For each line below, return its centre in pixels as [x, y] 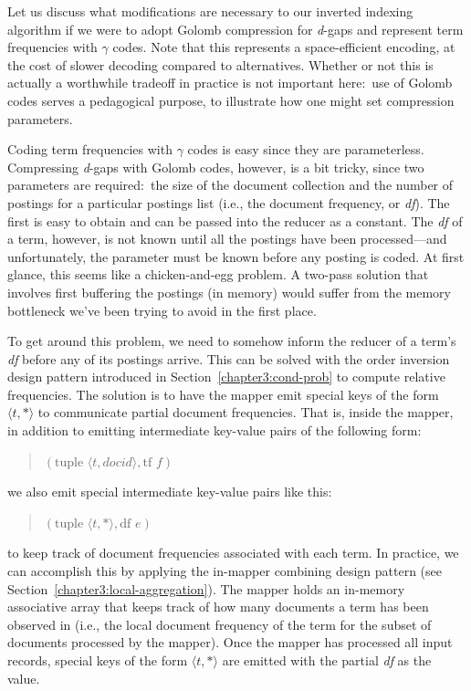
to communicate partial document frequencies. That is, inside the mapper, [246, 412]
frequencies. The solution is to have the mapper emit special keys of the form [223, 394]
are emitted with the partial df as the [327, 660]
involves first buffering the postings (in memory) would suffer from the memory [229, 292]
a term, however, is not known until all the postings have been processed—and [227, 239]
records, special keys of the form [98, 660]
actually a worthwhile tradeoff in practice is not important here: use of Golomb [230, 83]
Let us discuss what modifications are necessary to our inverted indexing [210, 11]
